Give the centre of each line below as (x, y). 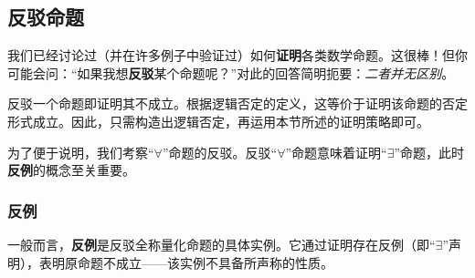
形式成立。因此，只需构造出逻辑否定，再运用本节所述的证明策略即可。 (218, 121)
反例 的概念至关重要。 (71, 170)
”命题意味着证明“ (336, 152)
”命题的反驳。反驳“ (220, 152)
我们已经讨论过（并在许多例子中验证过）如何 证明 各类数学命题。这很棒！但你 (237, 55)
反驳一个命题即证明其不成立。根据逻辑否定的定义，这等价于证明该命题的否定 (237, 103)
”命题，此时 (429, 152)
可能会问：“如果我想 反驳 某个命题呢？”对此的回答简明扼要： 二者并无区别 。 (231, 72)
